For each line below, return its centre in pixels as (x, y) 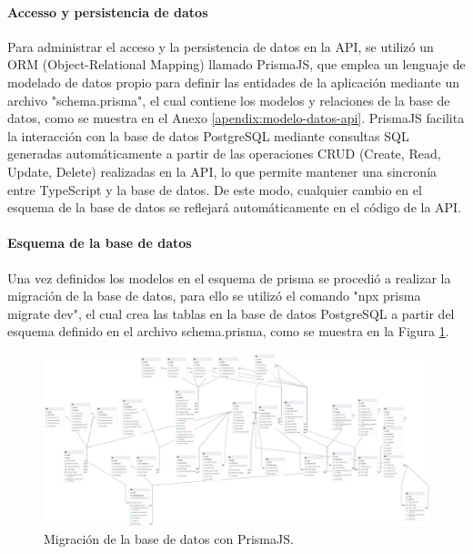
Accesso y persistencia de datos (108, 11)
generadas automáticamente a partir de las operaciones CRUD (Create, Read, (224, 154)
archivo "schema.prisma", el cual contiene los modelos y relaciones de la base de (229, 100)
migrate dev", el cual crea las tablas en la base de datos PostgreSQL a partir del (231, 313)
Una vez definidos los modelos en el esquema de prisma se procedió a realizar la (229, 277)
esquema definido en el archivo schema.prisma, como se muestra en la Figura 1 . (228, 331)
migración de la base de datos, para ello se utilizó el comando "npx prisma (214, 296)
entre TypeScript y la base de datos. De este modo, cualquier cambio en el (215, 189)
